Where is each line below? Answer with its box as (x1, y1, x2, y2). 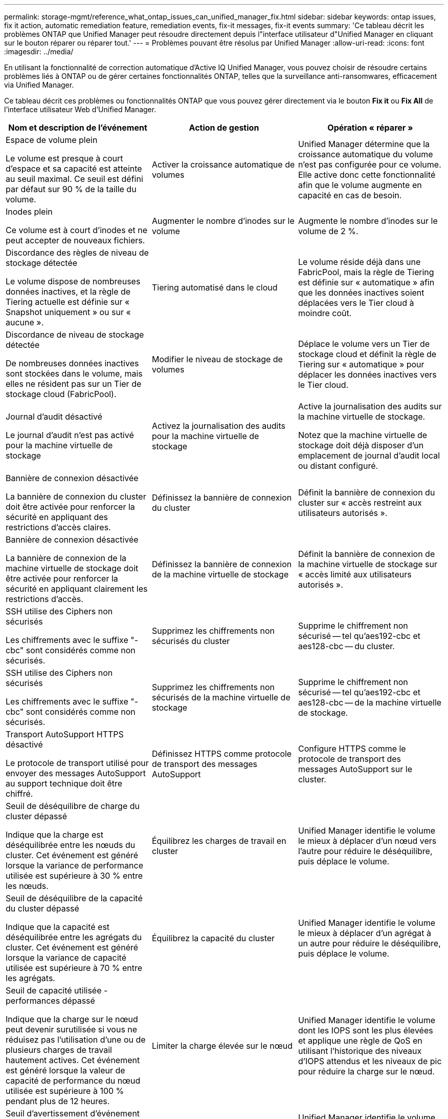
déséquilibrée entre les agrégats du (6, 932, 142, 942)
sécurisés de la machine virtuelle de (151, 692, 290, 702)
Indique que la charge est (6, 830, 103, 840)
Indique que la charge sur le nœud (6, 1014, 138, 1024)
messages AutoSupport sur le (298, 764, 412, 774)
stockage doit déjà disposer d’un (298, 440, 424, 450)
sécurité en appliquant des (6, 512, 108, 522)
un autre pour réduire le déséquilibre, (298, 938, 441, 948)
